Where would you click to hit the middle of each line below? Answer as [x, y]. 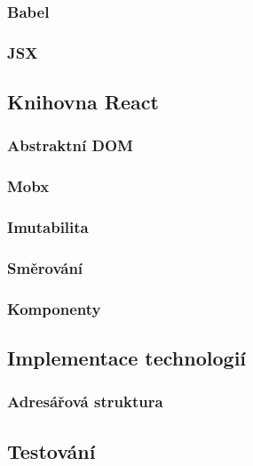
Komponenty [54, 308]
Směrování [45, 267]
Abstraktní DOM [70, 145]
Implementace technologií [127, 358]
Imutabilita [48, 227]
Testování [51, 450]
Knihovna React [83, 102]
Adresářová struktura [85, 402]
